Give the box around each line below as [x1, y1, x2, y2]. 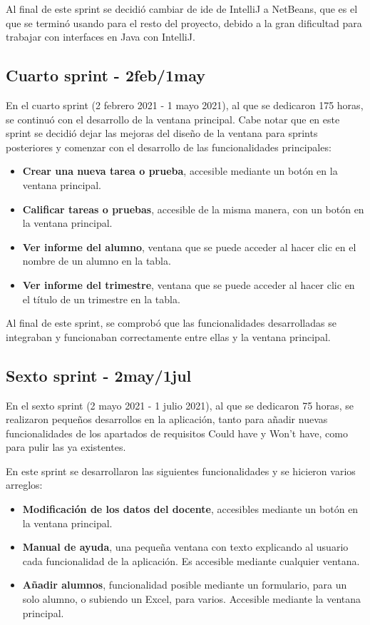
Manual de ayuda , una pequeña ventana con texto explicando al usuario [22, 539, 349, 554]
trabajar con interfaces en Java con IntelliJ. [6, 29, 195, 44]
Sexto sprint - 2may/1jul [6, 364, 192, 386]
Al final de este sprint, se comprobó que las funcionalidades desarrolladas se [6, 315, 336, 330]
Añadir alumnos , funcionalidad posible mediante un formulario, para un [22, 577, 347, 592]
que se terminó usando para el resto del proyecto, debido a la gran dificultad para [6, 15, 362, 30]
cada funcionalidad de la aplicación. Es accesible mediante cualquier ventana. [22, 553, 360, 568]
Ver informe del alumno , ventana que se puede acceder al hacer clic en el [22, 239, 356, 254]
